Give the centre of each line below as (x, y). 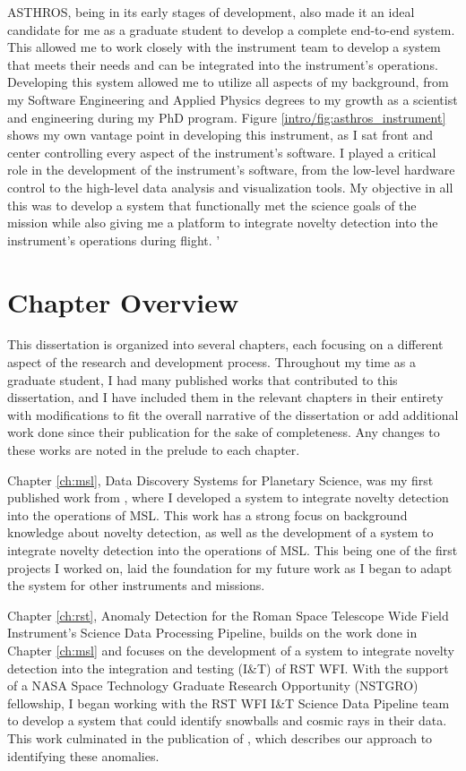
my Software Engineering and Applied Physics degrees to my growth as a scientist (233, 99)
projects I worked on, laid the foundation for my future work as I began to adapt (230, 567)
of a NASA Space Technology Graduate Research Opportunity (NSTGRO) (213, 685)
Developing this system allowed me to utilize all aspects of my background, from (228, 82)
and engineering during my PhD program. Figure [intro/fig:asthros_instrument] (227, 117)
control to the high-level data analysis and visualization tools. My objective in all (230, 187)
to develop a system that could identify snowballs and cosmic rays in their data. (227, 720)
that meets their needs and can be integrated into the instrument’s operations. (223, 64)
